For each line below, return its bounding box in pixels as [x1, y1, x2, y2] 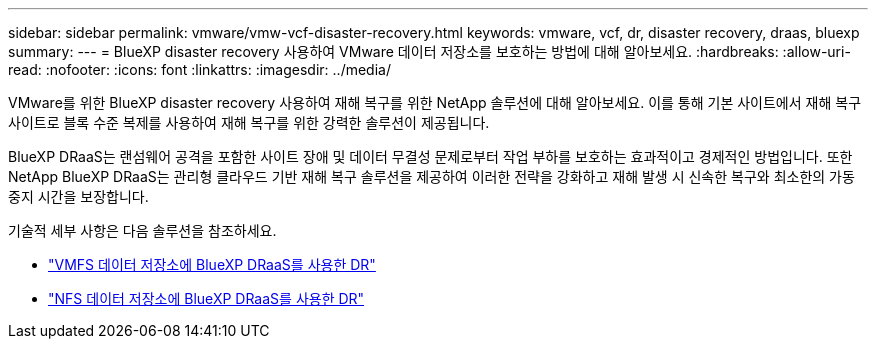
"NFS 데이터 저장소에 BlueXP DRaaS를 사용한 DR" [48, 290, 365, 307]
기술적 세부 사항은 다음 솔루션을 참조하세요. [8, 222, 277, 239]
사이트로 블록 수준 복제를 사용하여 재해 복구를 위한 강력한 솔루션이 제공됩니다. [8, 114, 490, 131]
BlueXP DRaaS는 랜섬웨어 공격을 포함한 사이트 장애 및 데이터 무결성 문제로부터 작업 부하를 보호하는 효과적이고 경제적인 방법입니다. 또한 [8, 148, 853, 165]
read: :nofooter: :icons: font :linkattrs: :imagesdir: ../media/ [8, 61, 391, 78]
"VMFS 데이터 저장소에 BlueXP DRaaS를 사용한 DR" [48, 256, 376, 273]
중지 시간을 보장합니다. [8, 188, 149, 205]
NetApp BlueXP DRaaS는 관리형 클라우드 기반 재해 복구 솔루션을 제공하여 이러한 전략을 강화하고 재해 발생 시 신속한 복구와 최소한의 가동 [8, 168, 855, 185]
